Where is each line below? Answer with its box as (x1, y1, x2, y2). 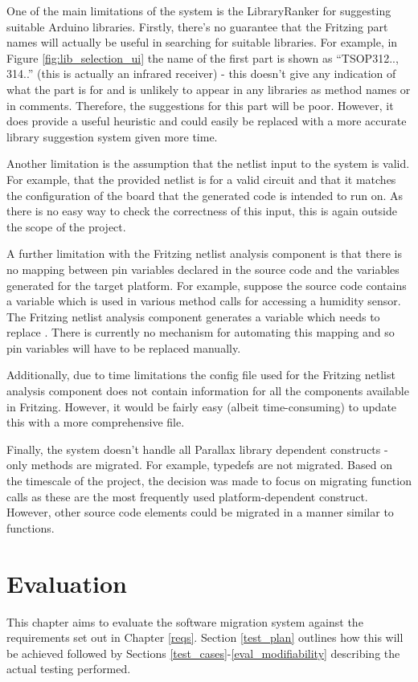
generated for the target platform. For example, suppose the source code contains (6, 276, 407, 293)
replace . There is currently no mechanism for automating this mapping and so (6, 324, 395, 341)
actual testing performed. (6, 660, 131, 677)
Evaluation (6, 566, 127, 599)
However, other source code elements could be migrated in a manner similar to (6, 504, 394, 521)
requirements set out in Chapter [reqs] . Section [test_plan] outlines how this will (6, 629, 404, 646)
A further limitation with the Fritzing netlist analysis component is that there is (6, 245, 402, 262)
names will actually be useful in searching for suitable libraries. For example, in (6, 34, 398, 51)
